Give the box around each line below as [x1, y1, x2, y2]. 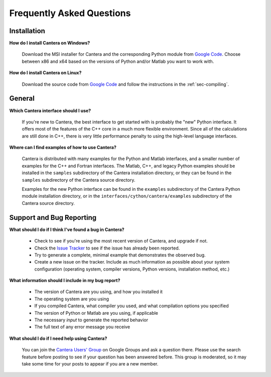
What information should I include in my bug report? [9, 278, 120, 284]
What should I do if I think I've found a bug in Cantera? [9, 226, 125, 232]
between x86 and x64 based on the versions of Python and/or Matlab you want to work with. [22, 58, 214, 64]
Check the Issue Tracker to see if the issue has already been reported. [34, 245, 180, 251]
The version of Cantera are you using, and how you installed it [34, 289, 163, 295]
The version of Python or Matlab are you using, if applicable [34, 310, 158, 316]
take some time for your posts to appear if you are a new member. [22, 360, 159, 366]
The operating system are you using [34, 296, 109, 302]
